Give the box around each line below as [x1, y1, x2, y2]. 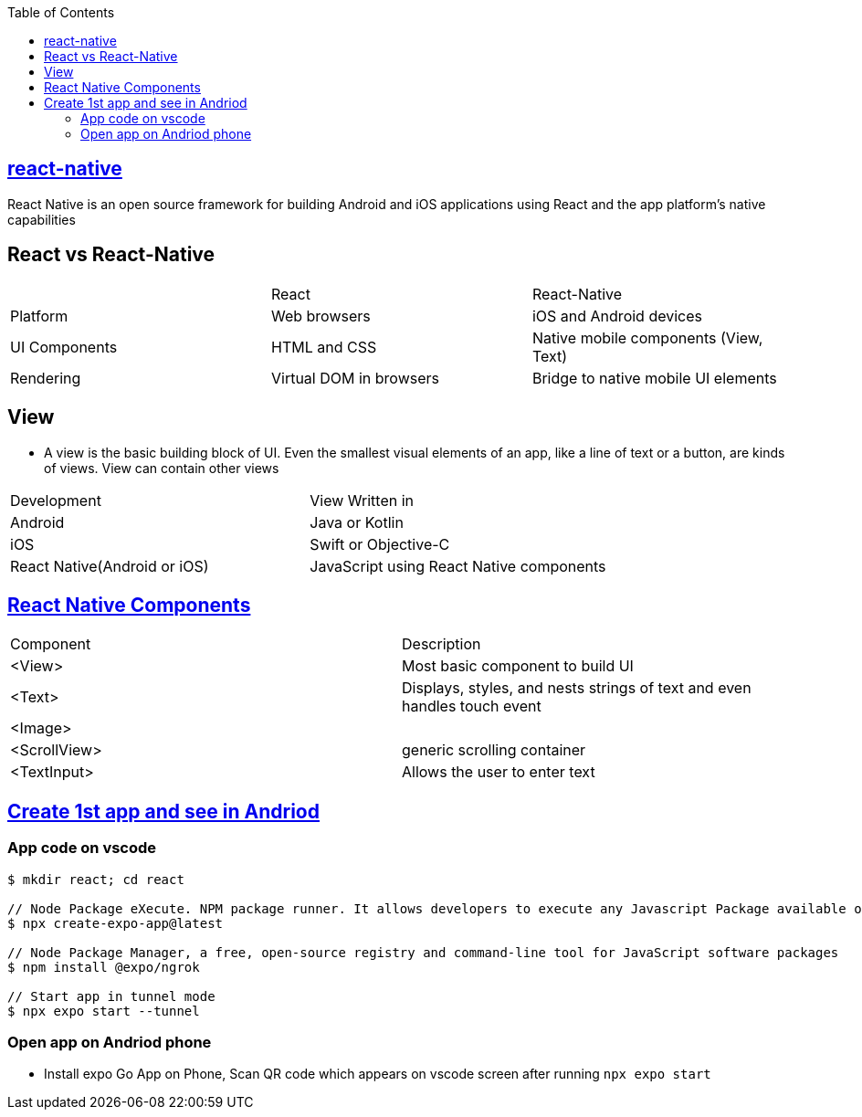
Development [10, 490, 101, 510]
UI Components [10, 337, 118, 356]
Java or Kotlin [310, 512, 404, 532]
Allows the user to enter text [402, 763, 595, 782]
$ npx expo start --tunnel [7, 1003, 200, 1018]
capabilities [7, 211, 76, 227]
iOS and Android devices [531, 306, 702, 325]
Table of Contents [7, 5, 115, 20]
